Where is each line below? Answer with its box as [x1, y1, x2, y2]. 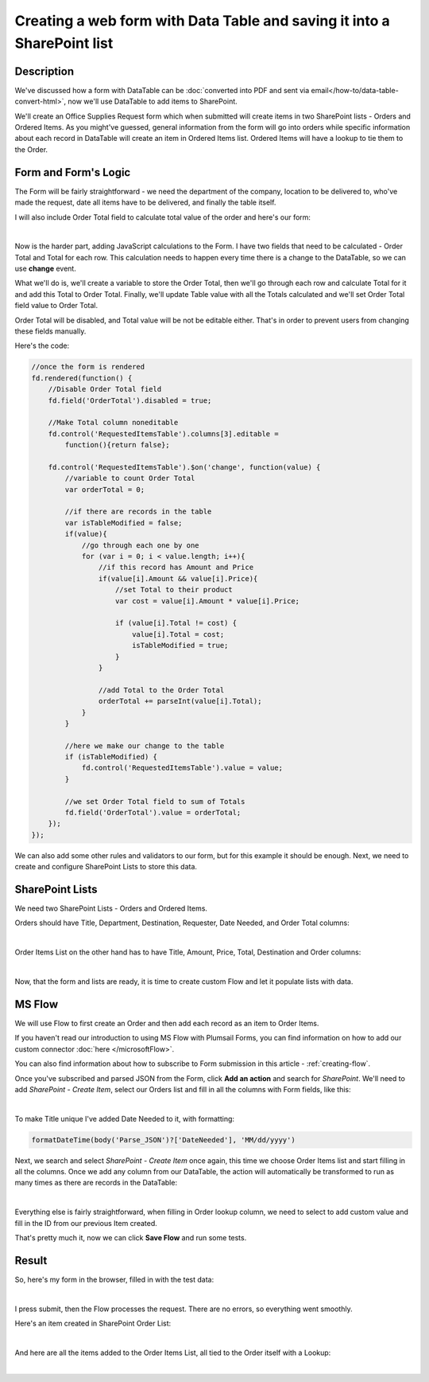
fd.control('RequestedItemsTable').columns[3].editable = [48, 429, 279, 438]
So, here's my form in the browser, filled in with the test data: [14, 1275, 214, 1284]
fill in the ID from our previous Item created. [14, 1218, 158, 1228]
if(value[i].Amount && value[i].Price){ [98, 574, 258, 583]
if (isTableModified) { [64, 752, 158, 762]
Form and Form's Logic [14, 166, 131, 179]
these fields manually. [14, 326, 87, 336]
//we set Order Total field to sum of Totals [64, 797, 245, 806]
